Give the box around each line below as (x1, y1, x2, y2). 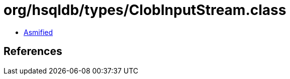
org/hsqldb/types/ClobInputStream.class (4, 1, 286, 18)
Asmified (24, 27, 53, 36)
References (4, 45, 62, 58)
